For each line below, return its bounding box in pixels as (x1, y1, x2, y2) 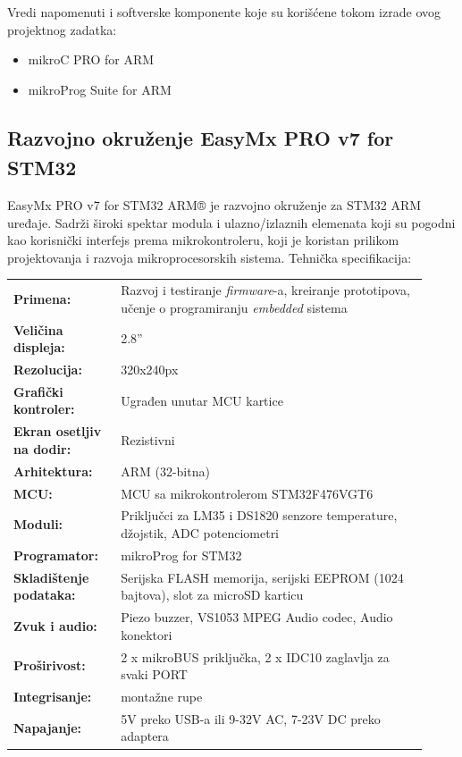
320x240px (121, 359, 179, 378)
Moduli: (13, 515, 63, 534)
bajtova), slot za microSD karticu (121, 585, 304, 604)
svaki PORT (121, 665, 188, 684)
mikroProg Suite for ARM (28, 80, 172, 98)
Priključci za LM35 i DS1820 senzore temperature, (121, 506, 398, 525)
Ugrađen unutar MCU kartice (121, 391, 283, 409)
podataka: (13, 585, 76, 604)
